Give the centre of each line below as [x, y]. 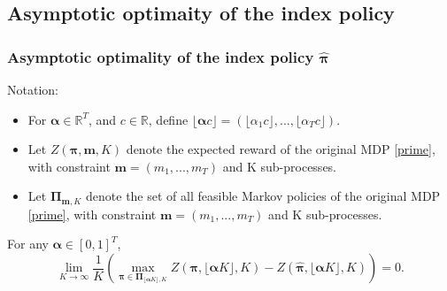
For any [28, 244]
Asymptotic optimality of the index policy [161, 56]
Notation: [33, 89]
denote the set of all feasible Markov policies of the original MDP [263, 196]
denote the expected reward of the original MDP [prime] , [281, 149]
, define [168, 119]
